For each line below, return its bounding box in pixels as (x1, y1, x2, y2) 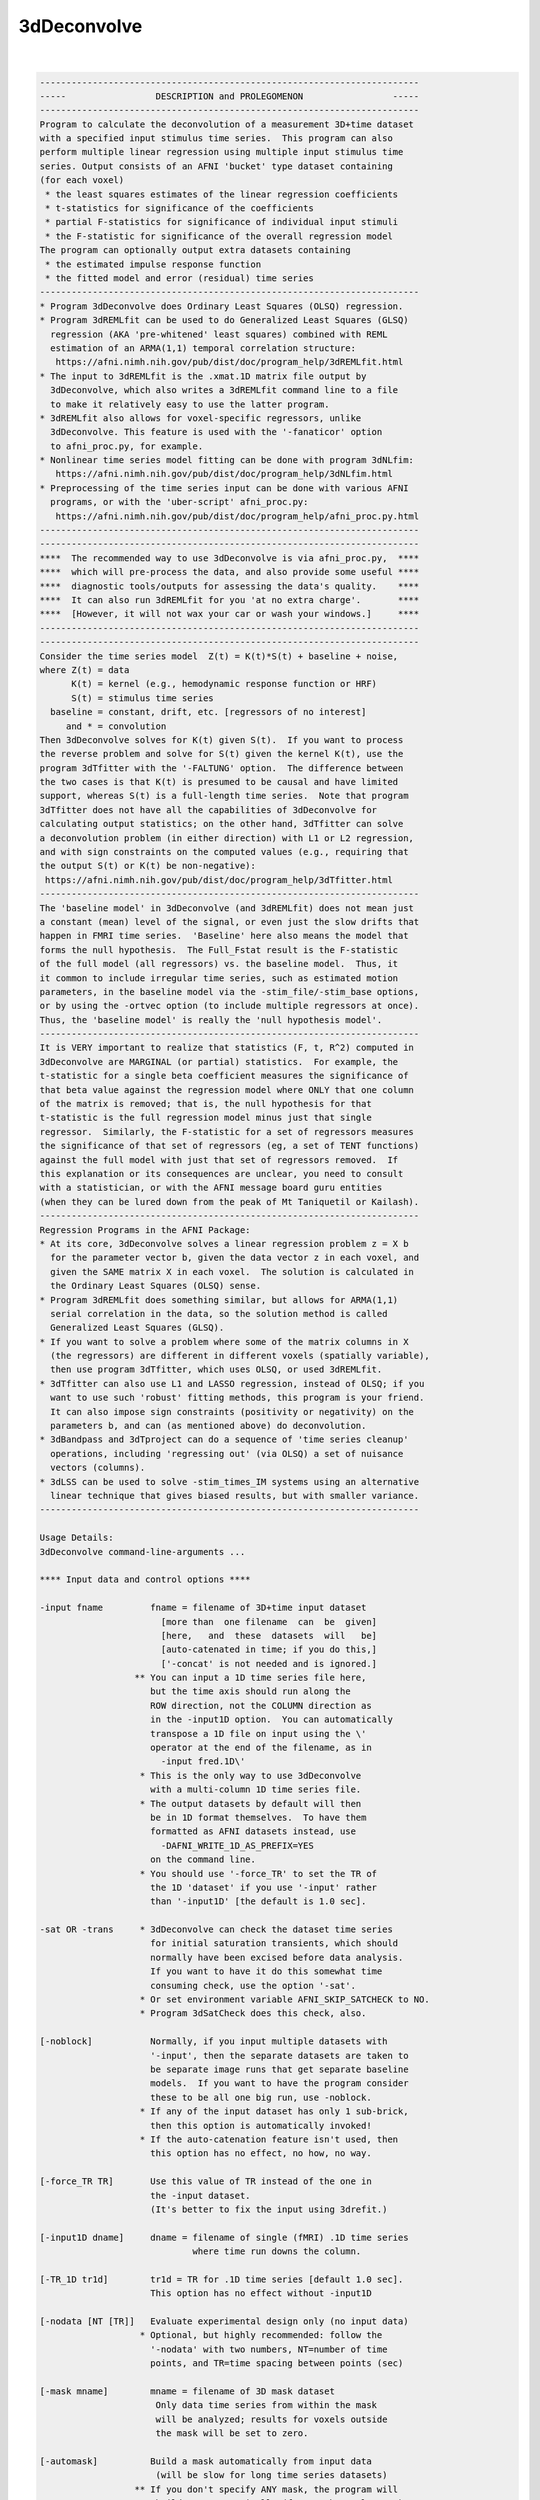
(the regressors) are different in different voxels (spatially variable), (50, 1350, 430, 1362)
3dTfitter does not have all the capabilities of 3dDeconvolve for (39, 804, 378, 815)
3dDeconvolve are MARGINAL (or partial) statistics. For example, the (39, 1056, 399, 1067)
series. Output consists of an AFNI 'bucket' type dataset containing (39, 160, 394, 172)
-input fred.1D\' (160, 1756, 246, 1767)
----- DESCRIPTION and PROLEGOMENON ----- (39, 90, 420, 102)
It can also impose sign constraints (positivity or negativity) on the (50, 1406, 415, 1417)
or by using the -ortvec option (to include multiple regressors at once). (39, 1000, 420, 1012)
